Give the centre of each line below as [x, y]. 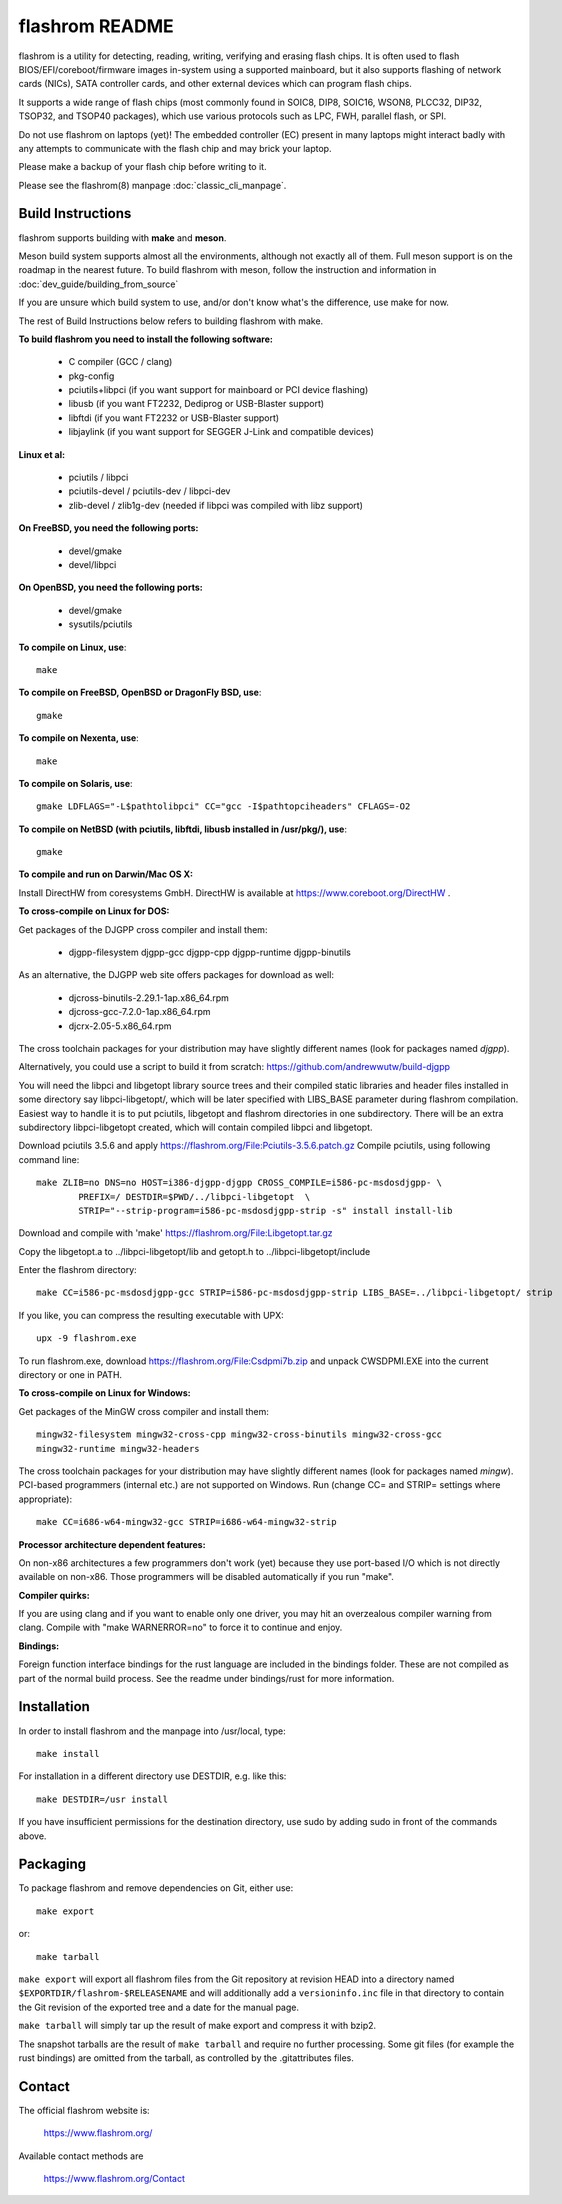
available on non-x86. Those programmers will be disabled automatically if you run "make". [206, 1577]
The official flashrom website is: [84, 2110]
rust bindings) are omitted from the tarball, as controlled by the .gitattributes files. [186, 2057]
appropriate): [45, 1499]
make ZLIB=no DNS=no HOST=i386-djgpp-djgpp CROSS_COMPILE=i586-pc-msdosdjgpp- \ [239, 1183]
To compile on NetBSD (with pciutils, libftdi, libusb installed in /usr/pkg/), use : [182, 829]
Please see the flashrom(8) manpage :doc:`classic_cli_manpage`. [152, 185]
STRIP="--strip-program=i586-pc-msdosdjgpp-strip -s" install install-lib [265, 1210]
